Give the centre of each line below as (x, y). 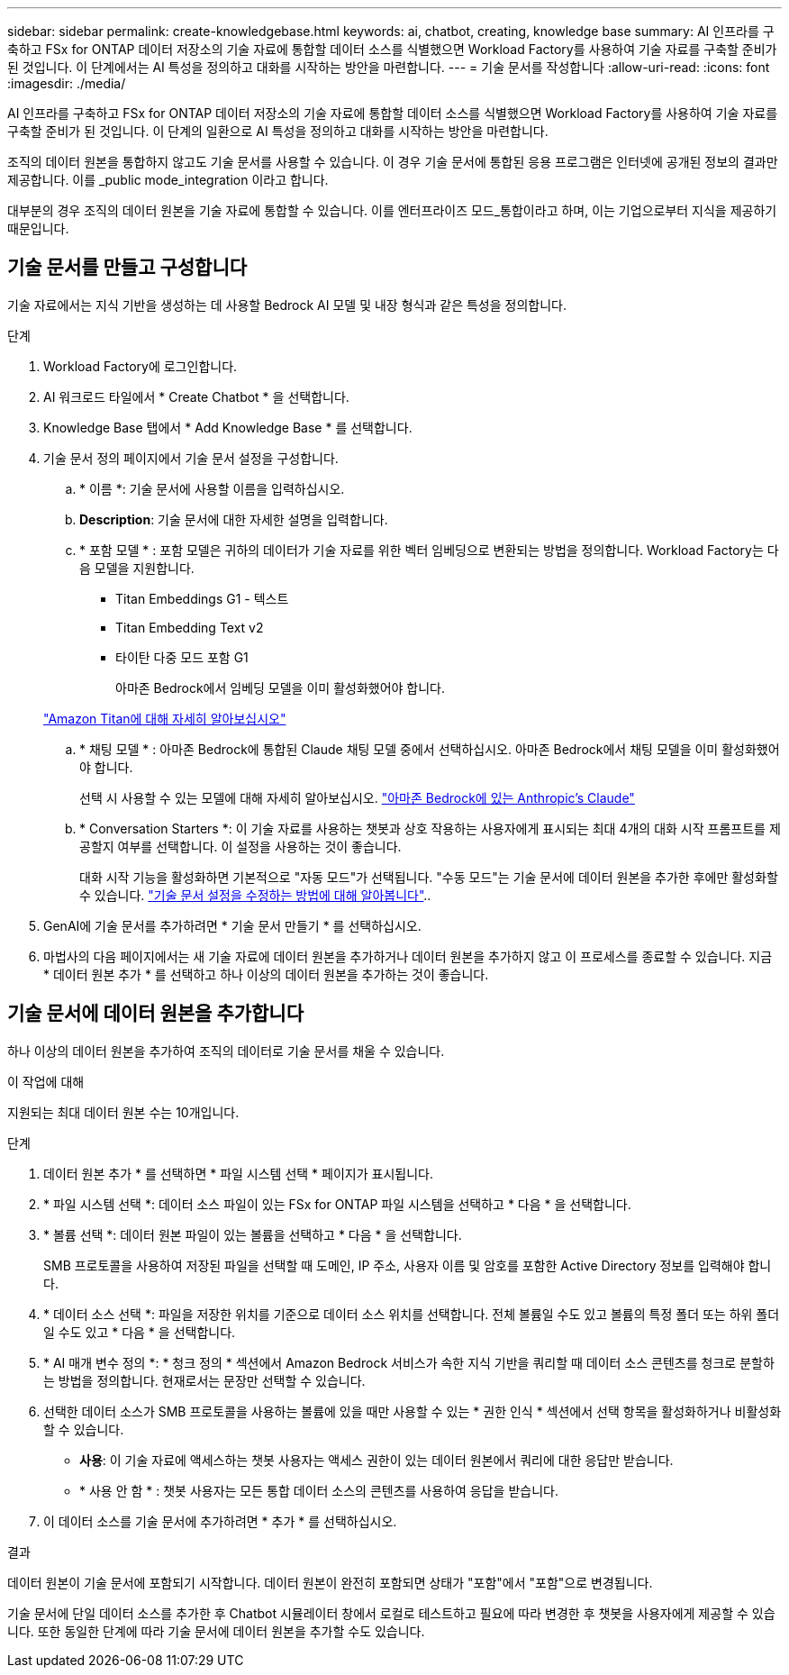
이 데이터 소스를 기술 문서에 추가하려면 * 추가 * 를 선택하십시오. (220, 1521)
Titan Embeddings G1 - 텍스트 (202, 598)
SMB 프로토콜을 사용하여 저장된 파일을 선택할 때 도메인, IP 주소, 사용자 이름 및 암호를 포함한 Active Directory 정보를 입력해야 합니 (408, 1265)
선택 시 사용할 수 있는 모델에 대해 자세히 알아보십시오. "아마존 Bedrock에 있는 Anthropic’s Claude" (357, 797)
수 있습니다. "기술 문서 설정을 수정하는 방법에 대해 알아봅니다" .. (255, 895)
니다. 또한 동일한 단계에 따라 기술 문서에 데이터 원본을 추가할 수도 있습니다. (216, 1631)
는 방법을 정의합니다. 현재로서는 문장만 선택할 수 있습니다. (204, 1380)
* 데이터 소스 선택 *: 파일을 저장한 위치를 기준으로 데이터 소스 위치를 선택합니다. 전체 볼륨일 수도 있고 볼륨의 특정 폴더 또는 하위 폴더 (412, 1314)
